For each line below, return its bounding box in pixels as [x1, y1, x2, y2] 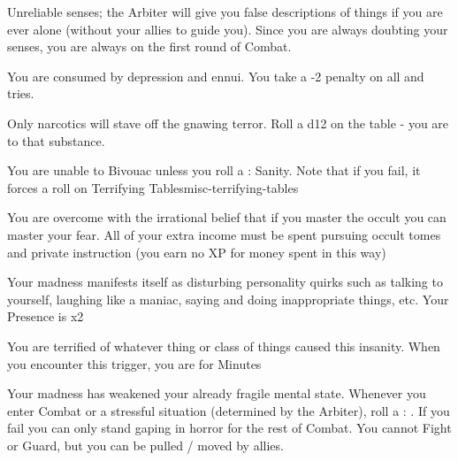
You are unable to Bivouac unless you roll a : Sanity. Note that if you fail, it [7, 161, 421, 180]
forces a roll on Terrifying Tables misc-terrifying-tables [7, 178, 299, 196]
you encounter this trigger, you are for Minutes [7, 354, 262, 373]
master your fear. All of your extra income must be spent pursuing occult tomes [7, 225, 441, 243]
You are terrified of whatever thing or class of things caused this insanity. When [7, 336, 440, 355]
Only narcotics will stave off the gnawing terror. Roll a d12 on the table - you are [7, 113, 449, 132]
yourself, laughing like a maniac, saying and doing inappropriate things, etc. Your [7, 289, 449, 308]
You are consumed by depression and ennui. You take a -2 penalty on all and [7, 66, 424, 85]
